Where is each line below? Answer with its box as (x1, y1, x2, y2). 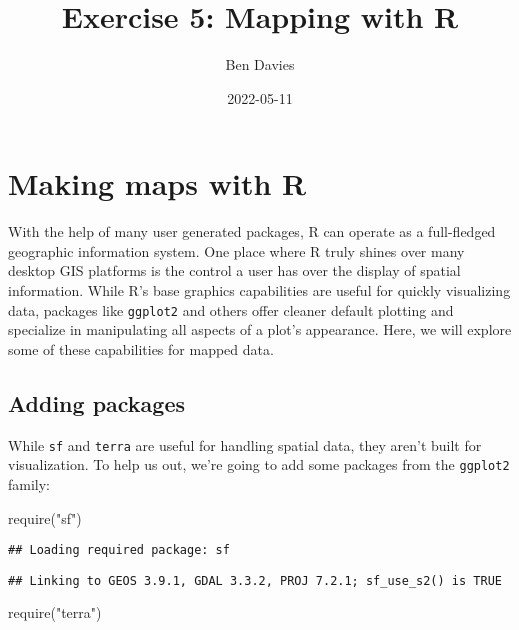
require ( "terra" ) (8, 602, 102, 623)
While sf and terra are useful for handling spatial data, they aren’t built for (8, 434, 482, 455)
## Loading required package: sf (8, 543, 230, 558)
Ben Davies (225, 54, 295, 75)
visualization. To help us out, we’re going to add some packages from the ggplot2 (8, 454, 510, 475)
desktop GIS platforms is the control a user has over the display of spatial (8, 260, 461, 281)
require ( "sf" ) (8, 507, 82, 528)
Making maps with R (8, 163, 307, 204)
